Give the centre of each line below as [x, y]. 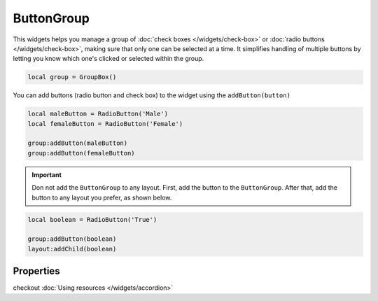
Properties [36, 271]
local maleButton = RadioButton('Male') [98, 114]
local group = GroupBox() [72, 77]
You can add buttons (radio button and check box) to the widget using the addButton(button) [152, 95]
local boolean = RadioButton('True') [92, 219]
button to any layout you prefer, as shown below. [102, 197]
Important [47, 174]
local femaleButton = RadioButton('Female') [105, 124]
